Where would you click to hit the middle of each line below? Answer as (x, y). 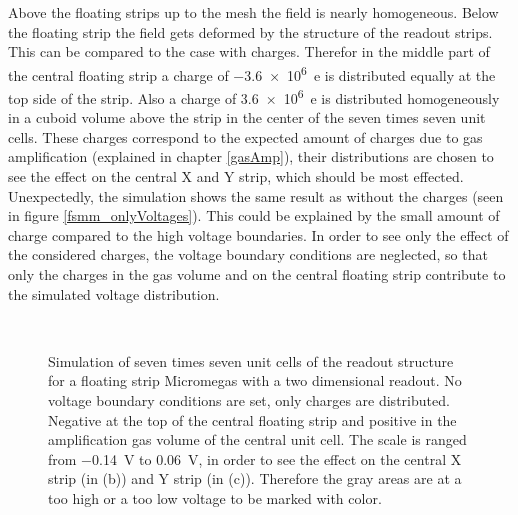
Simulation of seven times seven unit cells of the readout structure (251, 360)
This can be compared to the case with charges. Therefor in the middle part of (249, 51)
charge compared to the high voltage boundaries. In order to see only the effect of (258, 234)
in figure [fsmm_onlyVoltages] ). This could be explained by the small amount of (254, 215)
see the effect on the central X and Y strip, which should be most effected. (236, 176)
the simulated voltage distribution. (114, 293)
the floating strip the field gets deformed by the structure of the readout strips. (250, 31)
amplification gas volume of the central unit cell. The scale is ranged (257, 439)
